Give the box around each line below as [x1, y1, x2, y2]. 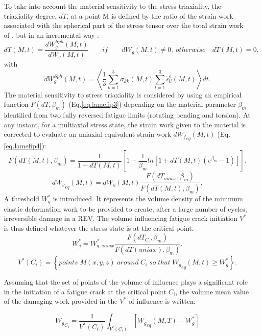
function [4, 99, 29, 109]
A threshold [4, 193, 40, 204]
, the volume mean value [175, 286, 249, 296]
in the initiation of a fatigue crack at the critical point [4, 286, 167, 296]
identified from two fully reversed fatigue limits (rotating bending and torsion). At [4, 110, 251, 120]
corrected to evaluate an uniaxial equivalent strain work [4, 129, 171, 139]
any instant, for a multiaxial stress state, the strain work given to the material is [4, 119, 246, 129]
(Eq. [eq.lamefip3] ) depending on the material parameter [69, 99, 236, 109]
